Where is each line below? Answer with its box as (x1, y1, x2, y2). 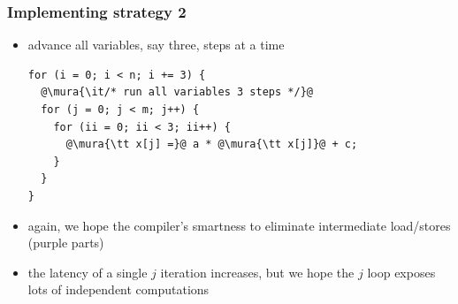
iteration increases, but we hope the (160, 262, 355, 281)
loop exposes (367, 262, 436, 281)
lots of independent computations (27, 280, 210, 299)
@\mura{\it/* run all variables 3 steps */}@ (41, 86, 313, 99)
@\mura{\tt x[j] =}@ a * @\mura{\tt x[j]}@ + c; (65, 138, 358, 151)
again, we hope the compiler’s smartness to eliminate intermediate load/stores (27, 216, 451, 234)
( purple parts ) (27, 233, 104, 252)
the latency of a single (27, 262, 148, 281)
